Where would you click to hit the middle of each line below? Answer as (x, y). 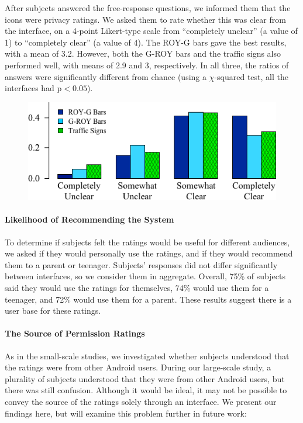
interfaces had (30, 88)
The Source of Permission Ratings (75, 333)
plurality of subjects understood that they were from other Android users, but (145, 378)
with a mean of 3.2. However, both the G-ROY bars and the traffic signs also (143, 53)
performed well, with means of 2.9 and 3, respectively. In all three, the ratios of (147, 65)
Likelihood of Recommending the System (89, 219)
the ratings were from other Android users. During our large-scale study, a (138, 367)
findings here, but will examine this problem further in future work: (126, 413)
